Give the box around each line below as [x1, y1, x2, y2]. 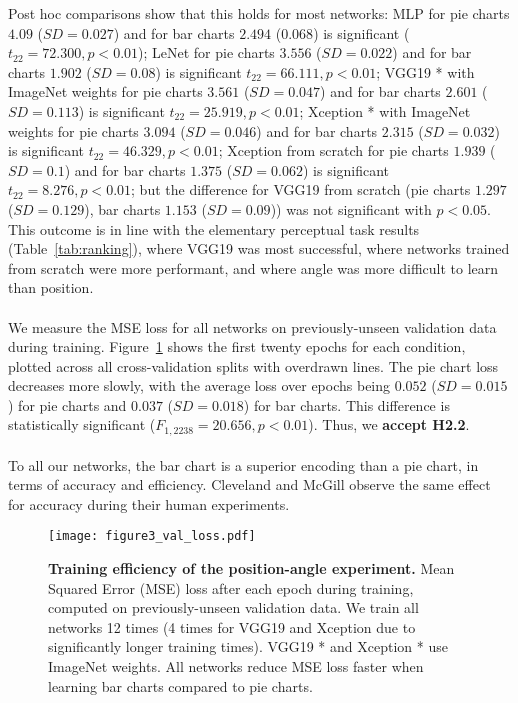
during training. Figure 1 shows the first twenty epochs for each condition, [8, 336, 466, 357]
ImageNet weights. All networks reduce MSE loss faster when [48, 655, 424, 676]
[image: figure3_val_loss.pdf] [48, 529, 256, 544]
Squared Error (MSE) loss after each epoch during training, [48, 577, 414, 598]
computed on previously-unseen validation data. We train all [48, 597, 419, 618]
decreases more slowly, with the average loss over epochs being [8, 375, 391, 396]
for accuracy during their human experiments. [8, 493, 290, 514]
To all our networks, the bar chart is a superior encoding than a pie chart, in [8, 454, 479, 475]
